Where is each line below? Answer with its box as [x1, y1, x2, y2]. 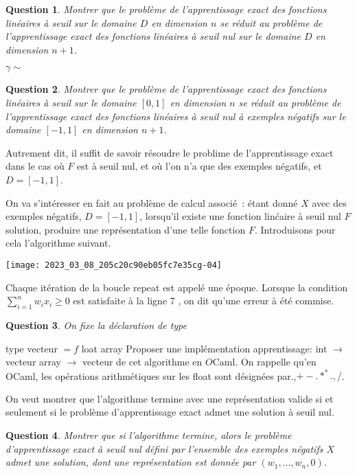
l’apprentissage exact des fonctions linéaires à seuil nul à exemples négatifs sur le [5, 109, 346, 123]
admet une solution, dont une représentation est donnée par [5, 455, 256, 469]
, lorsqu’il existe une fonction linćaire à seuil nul [139, 209, 341, 223]
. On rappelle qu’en [235, 354, 316, 369]
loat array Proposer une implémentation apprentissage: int [81, 341, 327, 355]
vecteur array [5, 354, 62, 369]
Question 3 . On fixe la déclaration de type [5, 317, 187, 332]
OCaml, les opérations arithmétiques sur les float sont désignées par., [5, 368, 297, 383]
